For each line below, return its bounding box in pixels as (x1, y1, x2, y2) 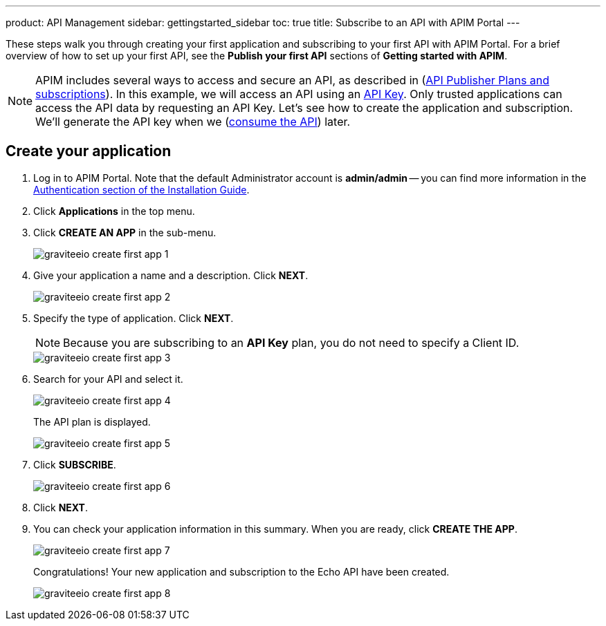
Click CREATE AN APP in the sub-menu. (33, 226, 217, 238)
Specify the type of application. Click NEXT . (33, 312, 234, 324)
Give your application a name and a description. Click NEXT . (33, 269, 309, 281)
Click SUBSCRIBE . (33, 458, 116, 471)
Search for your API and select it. (33, 372, 183, 385)
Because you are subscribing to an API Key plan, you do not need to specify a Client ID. (63, 335, 520, 350)
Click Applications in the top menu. (33, 205, 195, 217)
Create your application (6, 142, 172, 160)
